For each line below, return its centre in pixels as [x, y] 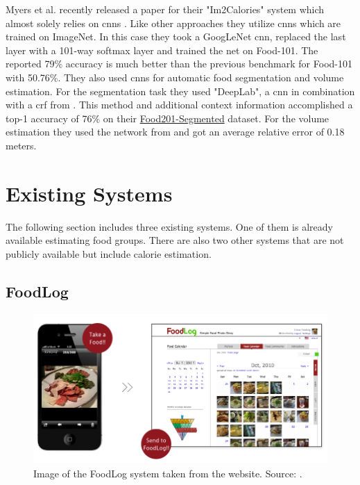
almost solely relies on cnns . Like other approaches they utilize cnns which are [173, 23]
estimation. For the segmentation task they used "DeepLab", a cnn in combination [180, 91]
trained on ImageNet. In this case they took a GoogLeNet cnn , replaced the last [176, 36]
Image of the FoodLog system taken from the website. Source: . [168, 473]
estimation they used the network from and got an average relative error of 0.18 [175, 132]
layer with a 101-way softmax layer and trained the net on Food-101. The [162, 50]
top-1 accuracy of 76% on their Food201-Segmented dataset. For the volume [168, 118]
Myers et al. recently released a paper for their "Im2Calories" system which [165, 9]
